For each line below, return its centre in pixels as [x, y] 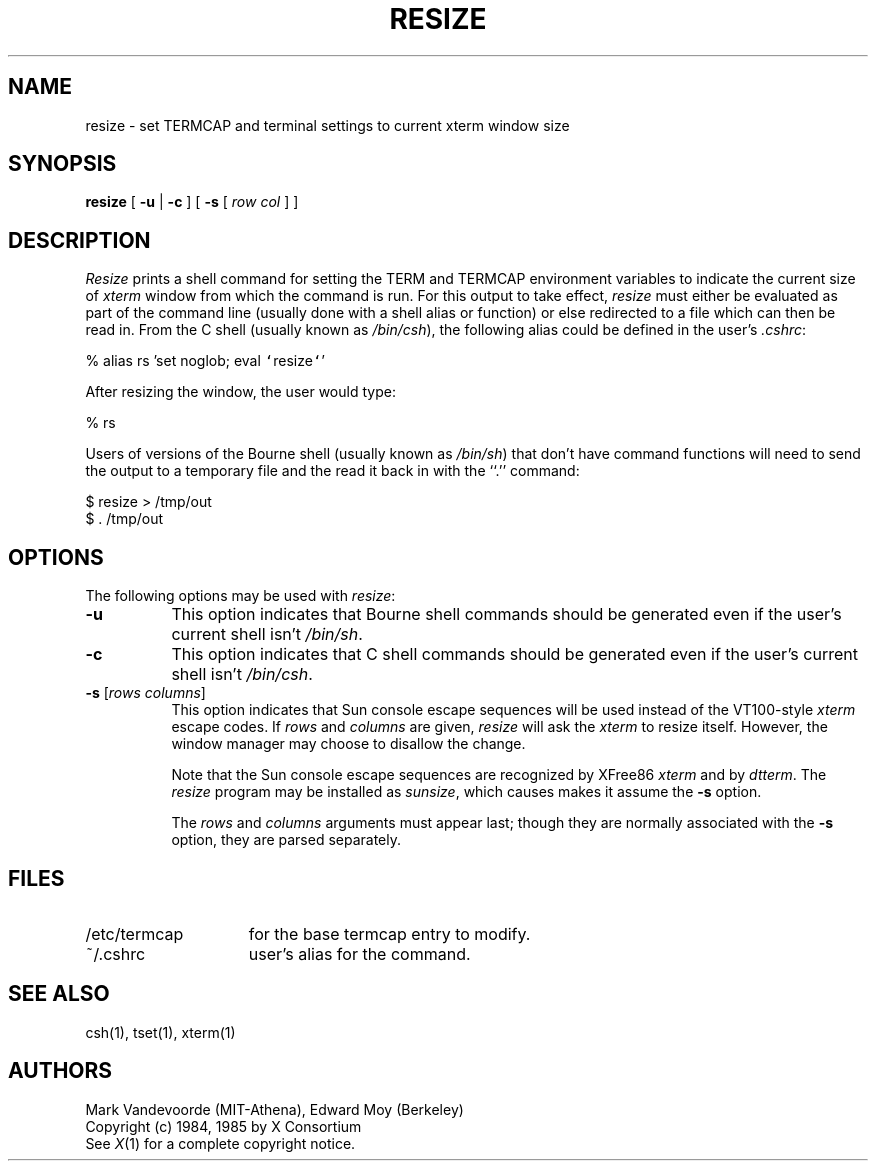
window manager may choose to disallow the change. [348, 744]
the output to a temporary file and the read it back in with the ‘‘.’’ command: [332, 471]
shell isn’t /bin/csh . [242, 674]
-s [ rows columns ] [145, 693]
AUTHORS [60, 1071]
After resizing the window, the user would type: [240, 392]
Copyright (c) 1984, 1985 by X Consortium [223, 1126]
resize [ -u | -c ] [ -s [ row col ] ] [192, 202]
